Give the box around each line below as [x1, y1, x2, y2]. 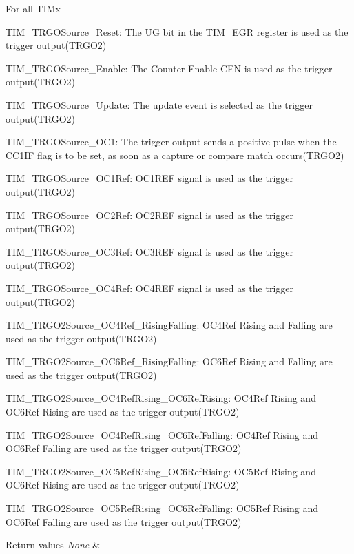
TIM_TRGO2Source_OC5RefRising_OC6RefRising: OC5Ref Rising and [6, 464, 316, 478]
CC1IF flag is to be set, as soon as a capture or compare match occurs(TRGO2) [6, 147, 344, 162]
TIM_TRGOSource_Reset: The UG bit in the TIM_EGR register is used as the [6, 24, 348, 39]
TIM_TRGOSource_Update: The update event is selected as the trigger [6, 97, 313, 112]
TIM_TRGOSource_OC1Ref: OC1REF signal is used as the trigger [6, 171, 293, 185]
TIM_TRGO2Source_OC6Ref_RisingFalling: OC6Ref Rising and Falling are [6, 354, 333, 369]
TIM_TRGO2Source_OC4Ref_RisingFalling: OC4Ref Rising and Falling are [6, 318, 333, 332]
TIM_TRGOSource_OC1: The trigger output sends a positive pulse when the [6, 134, 337, 149]
